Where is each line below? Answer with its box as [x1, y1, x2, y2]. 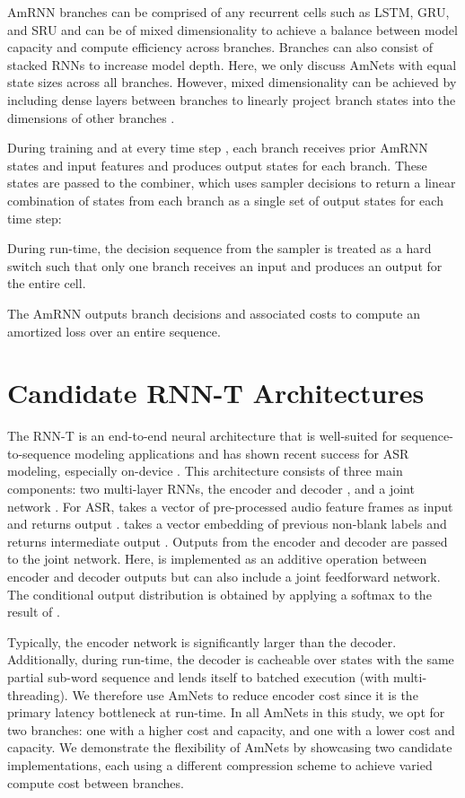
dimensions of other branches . [7, 108, 175, 127]
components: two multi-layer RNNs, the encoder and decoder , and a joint [7, 479, 415, 497]
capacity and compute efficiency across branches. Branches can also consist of [7, 38, 434, 57]
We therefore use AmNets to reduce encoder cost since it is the [72, 685, 418, 704]
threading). [7, 685, 68, 704]
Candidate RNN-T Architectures [7, 374, 425, 411]
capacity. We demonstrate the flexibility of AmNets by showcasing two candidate [7, 738, 452, 757]
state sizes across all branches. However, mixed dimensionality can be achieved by [7, 73, 457, 92]
